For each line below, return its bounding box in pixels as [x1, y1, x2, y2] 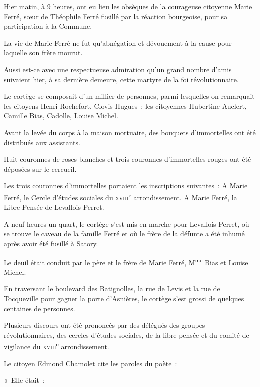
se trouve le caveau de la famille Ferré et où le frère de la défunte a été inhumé [4, 228, 245, 239]
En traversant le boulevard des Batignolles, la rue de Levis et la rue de [4, 283, 220, 294]
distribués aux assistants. [4, 137, 80, 147]
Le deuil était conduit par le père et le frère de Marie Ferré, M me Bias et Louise [4, 255, 248, 267]
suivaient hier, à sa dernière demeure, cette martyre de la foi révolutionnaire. [4, 74, 239, 84]
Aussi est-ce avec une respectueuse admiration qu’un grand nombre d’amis [4, 64, 232, 74]
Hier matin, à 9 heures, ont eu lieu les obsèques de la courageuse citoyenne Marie [4, 1, 252, 11]
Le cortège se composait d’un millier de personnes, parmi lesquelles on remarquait [4, 91, 255, 101]
